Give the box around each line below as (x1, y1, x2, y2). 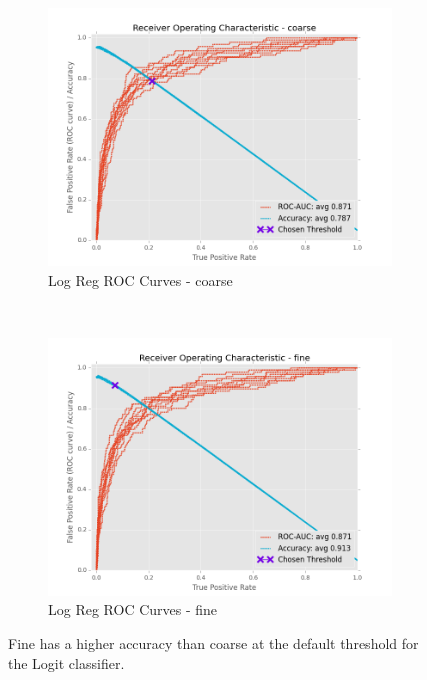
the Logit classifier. (8, 652, 125, 673)
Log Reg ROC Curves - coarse (48, 269, 233, 290)
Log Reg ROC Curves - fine (48, 599, 218, 620)
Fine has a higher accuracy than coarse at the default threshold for (8, 632, 419, 653)
